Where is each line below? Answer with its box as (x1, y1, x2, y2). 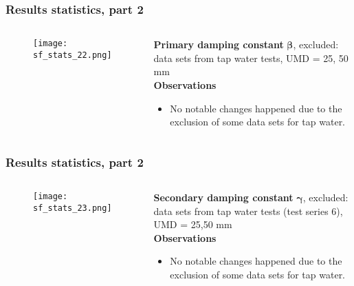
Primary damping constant (153, 37, 284, 52)
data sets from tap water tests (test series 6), (153, 203, 343, 218)
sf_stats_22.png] (33, 50, 112, 60)
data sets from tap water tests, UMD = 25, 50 (153, 50, 349, 65)
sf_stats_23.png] (33, 203, 112, 213)
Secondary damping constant (153, 190, 294, 204)
